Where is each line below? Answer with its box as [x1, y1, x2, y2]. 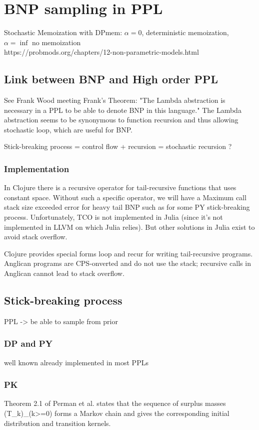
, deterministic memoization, [141, 27, 229, 38]
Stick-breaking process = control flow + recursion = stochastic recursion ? [4, 141, 232, 152]
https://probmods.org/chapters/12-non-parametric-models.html [4, 47, 199, 57]
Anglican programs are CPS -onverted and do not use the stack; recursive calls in [4, 258, 251, 268]
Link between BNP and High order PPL [4, 71, 218, 87]
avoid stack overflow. [4, 231, 67, 242]
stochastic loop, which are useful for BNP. [4, 124, 132, 134]
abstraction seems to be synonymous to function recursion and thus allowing [4, 114, 238, 125]
